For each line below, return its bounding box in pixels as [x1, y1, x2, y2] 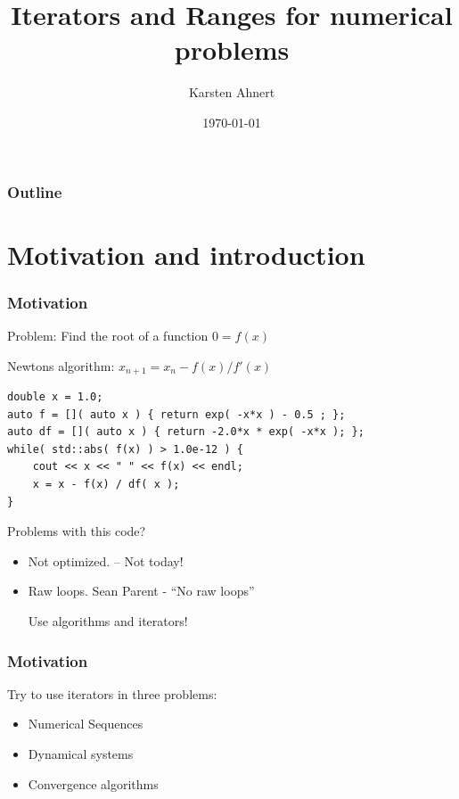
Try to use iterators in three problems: [7, 684, 217, 703]
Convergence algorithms [28, 774, 159, 793]
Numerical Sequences [28, 714, 143, 733]
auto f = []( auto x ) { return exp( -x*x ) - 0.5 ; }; [7, 408, 346, 421]
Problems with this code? [7, 522, 146, 540]
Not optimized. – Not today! [28, 551, 184, 570]
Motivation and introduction [7, 235, 365, 272]
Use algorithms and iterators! [28, 612, 188, 630]
